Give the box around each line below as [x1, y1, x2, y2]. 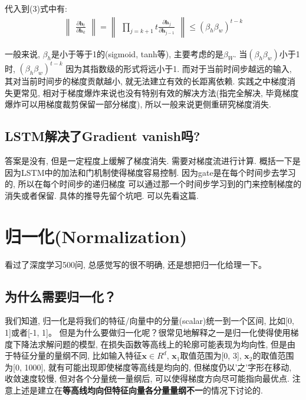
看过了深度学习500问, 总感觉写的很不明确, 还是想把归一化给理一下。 [5, 258, 267, 270]
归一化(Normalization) [5, 224, 187, 248]
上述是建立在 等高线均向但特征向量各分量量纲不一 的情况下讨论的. [12, 383, 263, 396]
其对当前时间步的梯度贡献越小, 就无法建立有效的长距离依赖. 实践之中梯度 [5, 75, 288, 87]
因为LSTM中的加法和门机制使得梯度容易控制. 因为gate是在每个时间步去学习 [5, 166, 296, 178]
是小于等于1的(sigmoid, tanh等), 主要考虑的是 [51, 47, 223, 60]
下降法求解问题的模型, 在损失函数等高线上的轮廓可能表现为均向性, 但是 [12, 337, 288, 350]
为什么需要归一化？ [5, 287, 116, 305]
